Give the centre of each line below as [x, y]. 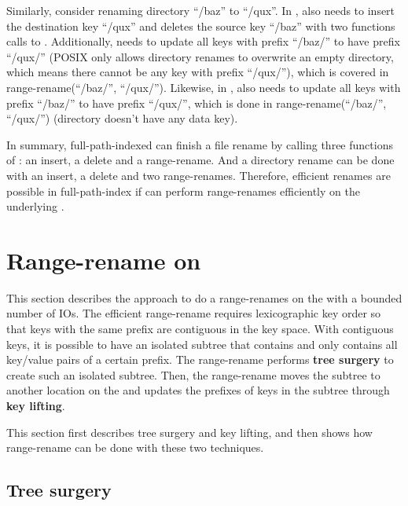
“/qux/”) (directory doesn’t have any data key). [122, 118]
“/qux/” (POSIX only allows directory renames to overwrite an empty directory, [200, 56]
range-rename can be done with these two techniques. [135, 447]
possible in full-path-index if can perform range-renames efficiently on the [183, 191]
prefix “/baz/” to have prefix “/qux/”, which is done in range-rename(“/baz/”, [197, 103]
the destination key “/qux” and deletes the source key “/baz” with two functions [201, 26]
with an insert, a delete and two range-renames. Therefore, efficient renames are [198, 175]
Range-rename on [104, 260]
